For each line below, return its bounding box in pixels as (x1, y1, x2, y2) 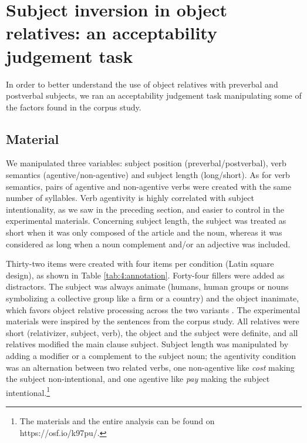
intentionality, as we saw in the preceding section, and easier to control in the (6, 203, 285, 215)
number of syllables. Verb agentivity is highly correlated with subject (6, 192, 254, 204)
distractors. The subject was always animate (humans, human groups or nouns (6, 280, 289, 293)
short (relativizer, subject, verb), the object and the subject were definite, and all (6, 326, 298, 338)
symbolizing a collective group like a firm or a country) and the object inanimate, (6, 292, 299, 304)
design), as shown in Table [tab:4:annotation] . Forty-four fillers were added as (6, 269, 285, 281)
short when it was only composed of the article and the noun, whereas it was (6, 226, 282, 239)
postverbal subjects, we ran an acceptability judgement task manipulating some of (6, 89, 302, 102)
